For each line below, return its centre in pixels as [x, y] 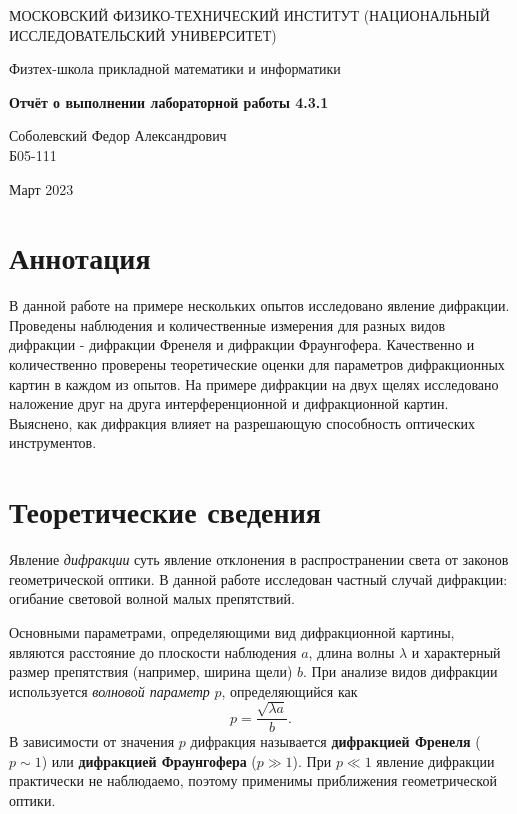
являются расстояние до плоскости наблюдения [153, 651]
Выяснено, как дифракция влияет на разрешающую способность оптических [242, 422]
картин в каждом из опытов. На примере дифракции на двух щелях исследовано [254, 383]
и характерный [456, 651]
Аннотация [80, 257]
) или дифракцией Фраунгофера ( [149, 760]
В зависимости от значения [92, 741]
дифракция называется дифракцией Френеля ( [335, 741]
